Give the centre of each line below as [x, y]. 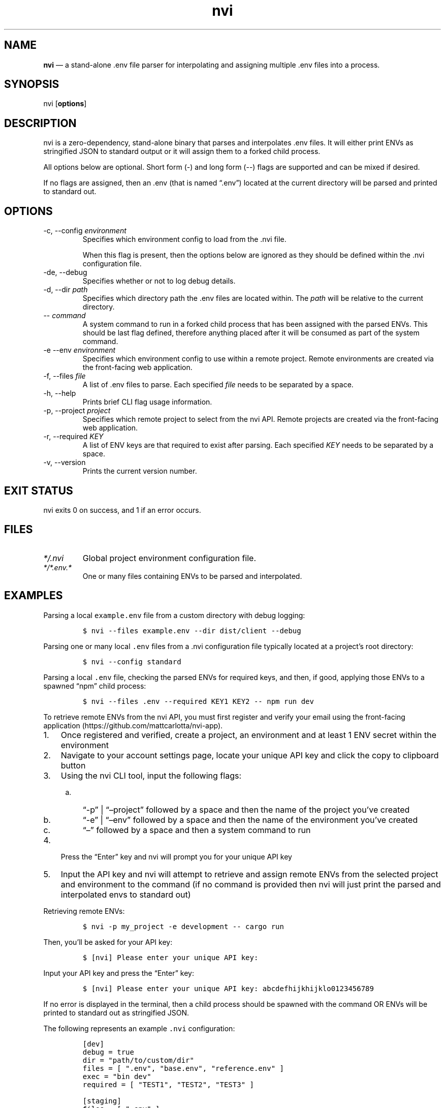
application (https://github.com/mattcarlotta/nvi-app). [133, 725]
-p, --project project [77, 411]
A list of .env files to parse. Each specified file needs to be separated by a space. [218, 385]
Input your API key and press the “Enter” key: [119, 973]
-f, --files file [65, 376]
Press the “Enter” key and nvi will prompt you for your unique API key [176, 856]
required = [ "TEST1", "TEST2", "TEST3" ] [168, 1084]
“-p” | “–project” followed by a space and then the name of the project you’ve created [246, 809]
